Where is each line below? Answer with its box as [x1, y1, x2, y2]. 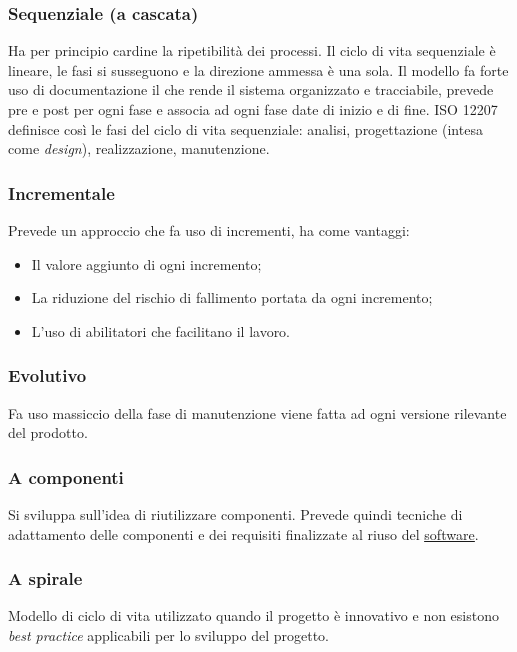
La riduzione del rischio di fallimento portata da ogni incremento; [31, 287, 433, 308]
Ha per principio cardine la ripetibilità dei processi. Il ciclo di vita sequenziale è [8, 40, 496, 61]
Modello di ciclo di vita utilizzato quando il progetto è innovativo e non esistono [8, 605, 499, 626]
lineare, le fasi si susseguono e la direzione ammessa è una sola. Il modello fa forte [8, 59, 509, 80]
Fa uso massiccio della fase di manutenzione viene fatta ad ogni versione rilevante [8, 402, 507, 423]
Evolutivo [8, 363, 87, 388]
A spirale [8, 566, 83, 591]
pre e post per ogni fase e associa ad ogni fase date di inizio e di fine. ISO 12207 [8, 99, 498, 119]
